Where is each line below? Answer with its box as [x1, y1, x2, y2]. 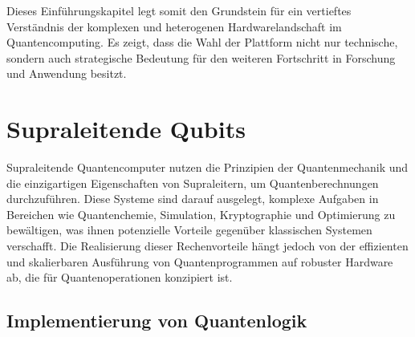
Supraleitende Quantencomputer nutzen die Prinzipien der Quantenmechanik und [6, 159, 409, 176]
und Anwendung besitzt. [6, 65, 127, 82]
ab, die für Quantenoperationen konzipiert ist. [6, 269, 233, 286]
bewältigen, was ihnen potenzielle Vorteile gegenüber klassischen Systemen [6, 221, 372, 238]
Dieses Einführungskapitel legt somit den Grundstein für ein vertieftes [6, 2, 352, 18]
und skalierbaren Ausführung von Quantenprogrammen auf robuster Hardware [6, 253, 393, 270]
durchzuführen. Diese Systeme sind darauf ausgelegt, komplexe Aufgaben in [6, 190, 379, 207]
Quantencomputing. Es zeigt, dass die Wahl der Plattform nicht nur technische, [6, 34, 398, 51]
